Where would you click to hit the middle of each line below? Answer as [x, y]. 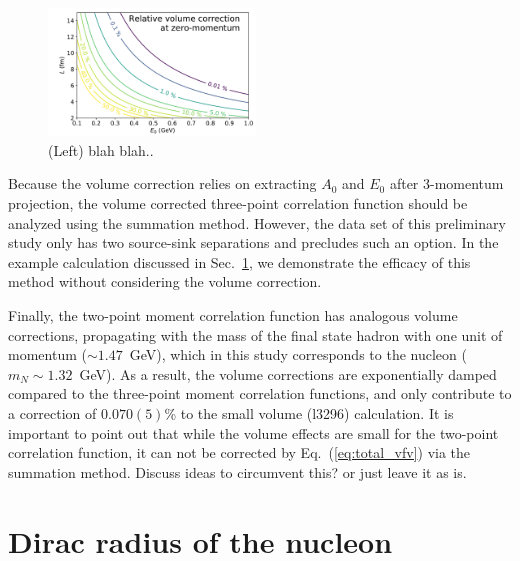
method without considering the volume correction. [165, 281]
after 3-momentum [446, 183]
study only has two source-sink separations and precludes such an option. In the [253, 242]
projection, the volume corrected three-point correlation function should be [238, 203]
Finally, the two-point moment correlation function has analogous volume [233, 314]
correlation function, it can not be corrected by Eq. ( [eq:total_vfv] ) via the [239, 452]
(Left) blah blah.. [101, 149]
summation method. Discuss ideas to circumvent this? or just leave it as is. [237, 471]
